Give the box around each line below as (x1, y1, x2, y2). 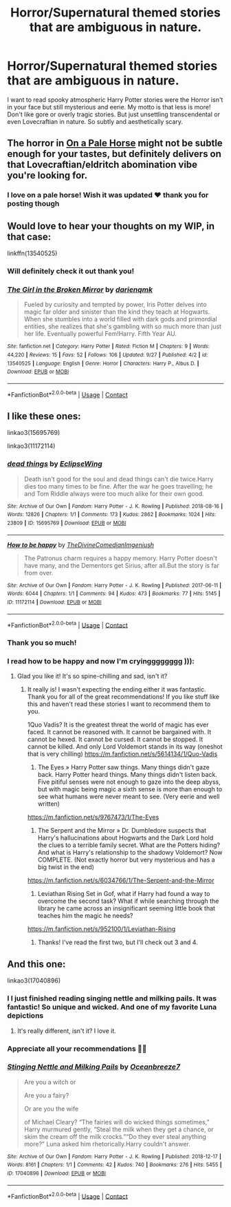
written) (37, 800, 60, 808)
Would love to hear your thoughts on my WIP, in (7, 220, 215, 232)
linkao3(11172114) (7, 442, 56, 450)
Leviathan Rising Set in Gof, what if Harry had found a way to (37, 890, 210, 898)
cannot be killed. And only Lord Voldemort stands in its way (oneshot (27, 743, 223, 751)
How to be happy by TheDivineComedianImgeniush (7, 540, 155, 548)
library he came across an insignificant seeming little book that (37, 904, 215, 912)
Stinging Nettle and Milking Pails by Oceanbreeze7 (7, 1062, 181, 1071)
